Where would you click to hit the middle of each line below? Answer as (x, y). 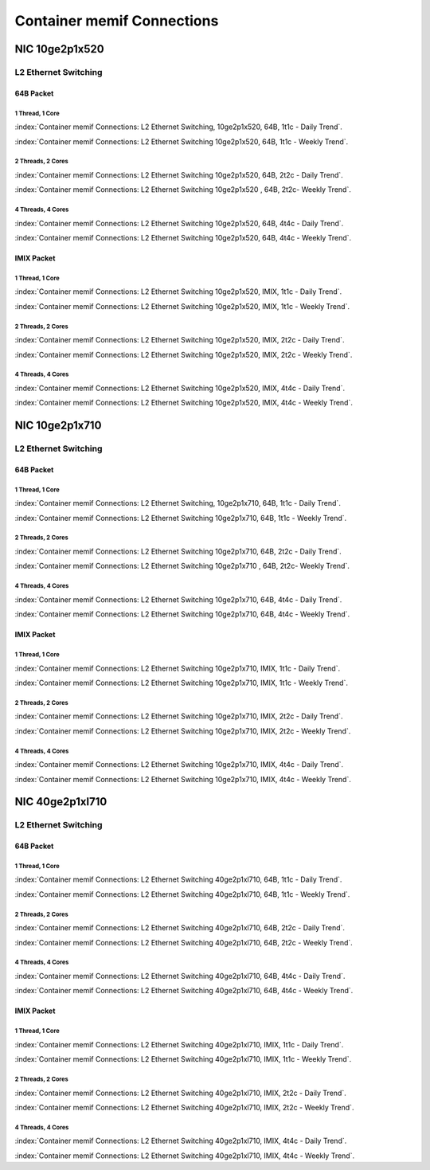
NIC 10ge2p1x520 (59, 49)
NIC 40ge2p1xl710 (61, 802)
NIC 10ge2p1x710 (58, 426)
